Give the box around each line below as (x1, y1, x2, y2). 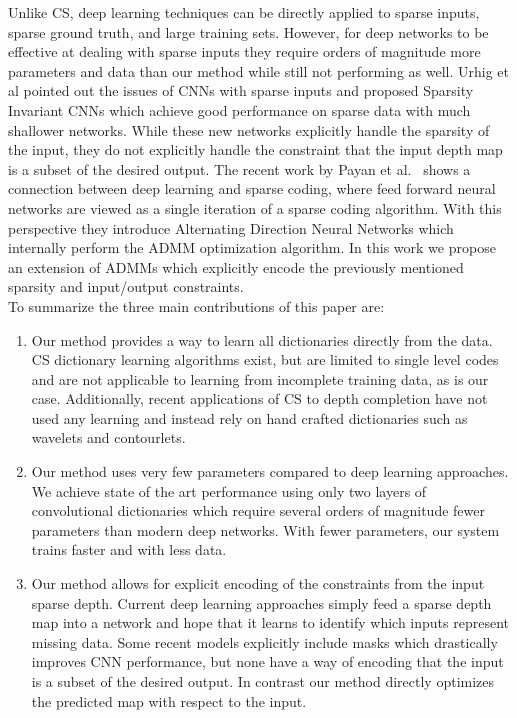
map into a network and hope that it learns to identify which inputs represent (31, 612, 509, 633)
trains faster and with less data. (31, 539, 227, 560)
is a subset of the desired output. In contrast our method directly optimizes (31, 671, 495, 691)
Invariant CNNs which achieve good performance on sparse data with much (8, 99, 471, 120)
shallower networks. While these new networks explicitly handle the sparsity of (8, 119, 490, 140)
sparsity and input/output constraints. (8, 276, 244, 297)
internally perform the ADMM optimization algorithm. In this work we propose (8, 237, 496, 258)
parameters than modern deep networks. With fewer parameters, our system (31, 519, 500, 540)
